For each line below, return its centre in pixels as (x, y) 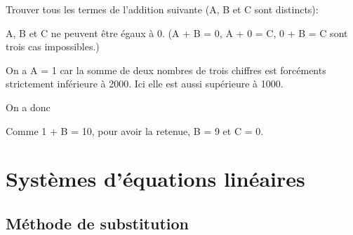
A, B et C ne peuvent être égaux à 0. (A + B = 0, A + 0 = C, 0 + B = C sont (177, 33)
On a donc (28, 107)
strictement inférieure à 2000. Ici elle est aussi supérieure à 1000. (145, 84)
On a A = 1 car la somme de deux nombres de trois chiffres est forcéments (166, 70)
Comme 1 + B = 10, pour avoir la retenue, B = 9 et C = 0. (135, 130)
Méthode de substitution (97, 223)
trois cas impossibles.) (53, 47)
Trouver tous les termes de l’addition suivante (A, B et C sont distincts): (162, 9)
